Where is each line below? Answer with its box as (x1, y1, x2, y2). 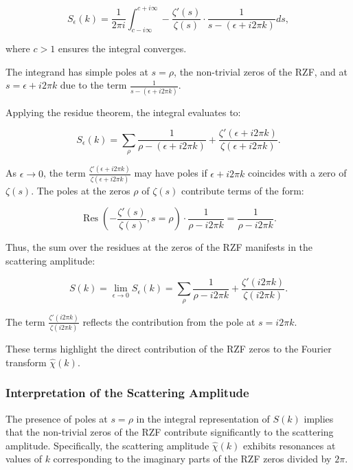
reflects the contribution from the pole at (82, 314, 255, 328)
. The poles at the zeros (31, 183, 130, 197)
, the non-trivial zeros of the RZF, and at (174, 64, 348, 78)
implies (304, 411, 334, 425)
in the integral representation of (136, 411, 270, 425)
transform (5, 355, 47, 369)
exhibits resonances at (242, 438, 336, 452)
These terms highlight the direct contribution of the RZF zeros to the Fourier (5, 342, 332, 356)
